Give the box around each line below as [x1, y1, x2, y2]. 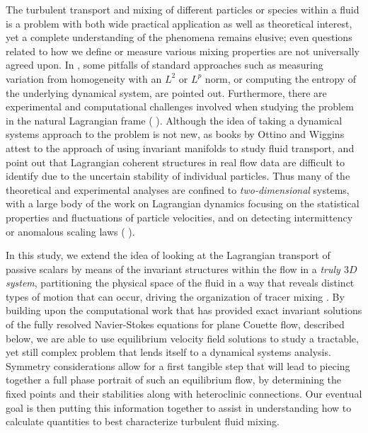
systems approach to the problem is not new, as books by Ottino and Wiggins [6, 127, 345, 142]
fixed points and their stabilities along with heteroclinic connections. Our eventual [6, 386, 362, 401]
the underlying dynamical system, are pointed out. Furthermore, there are [6, 85, 327, 100]
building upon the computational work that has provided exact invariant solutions [6, 303, 362, 318]
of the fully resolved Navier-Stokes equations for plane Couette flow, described [6, 317, 345, 332]
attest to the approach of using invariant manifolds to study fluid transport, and [6, 140, 355, 155]
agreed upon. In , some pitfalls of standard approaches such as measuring [6, 57, 323, 72]
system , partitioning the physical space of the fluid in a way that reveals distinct [6, 275, 355, 290]
